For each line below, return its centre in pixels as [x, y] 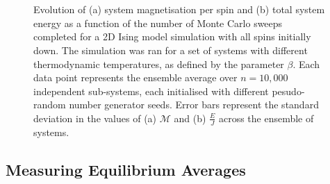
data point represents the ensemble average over [135, 77]
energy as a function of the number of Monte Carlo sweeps [158, 23]
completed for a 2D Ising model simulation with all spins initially [172, 36]
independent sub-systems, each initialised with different [151, 91]
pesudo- [288, 91]
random [50, 104]
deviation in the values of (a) [95, 118]
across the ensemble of [266, 118]
